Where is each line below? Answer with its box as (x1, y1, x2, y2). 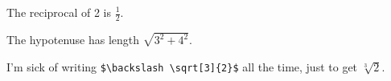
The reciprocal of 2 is (6, 4, 112, 20)
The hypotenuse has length (6, 31, 140, 48)
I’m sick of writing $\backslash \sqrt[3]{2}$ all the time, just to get (6, 58, 358, 75)
